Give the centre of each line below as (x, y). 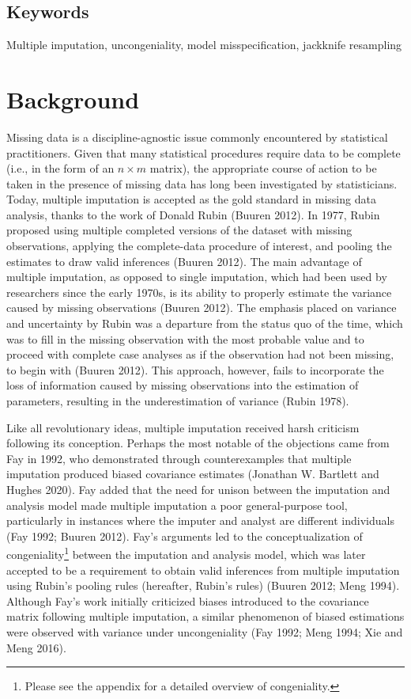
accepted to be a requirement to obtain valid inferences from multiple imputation (203, 570)
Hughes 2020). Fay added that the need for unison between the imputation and (198, 489)
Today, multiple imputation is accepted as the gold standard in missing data (191, 199)
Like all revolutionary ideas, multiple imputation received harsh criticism (183, 427)
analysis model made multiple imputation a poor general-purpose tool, (177, 505)
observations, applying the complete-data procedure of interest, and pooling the (199, 246)
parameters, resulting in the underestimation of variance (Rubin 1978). (178, 401)
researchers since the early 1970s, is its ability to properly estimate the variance (199, 292)
